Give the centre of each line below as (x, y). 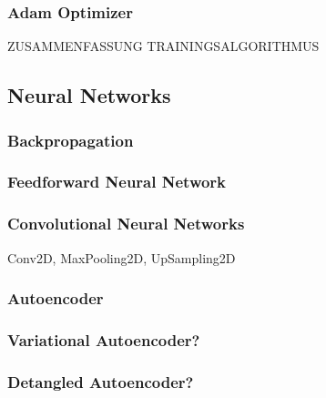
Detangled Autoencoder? (101, 381)
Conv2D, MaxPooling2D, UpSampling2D (122, 257)
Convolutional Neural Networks (126, 224)
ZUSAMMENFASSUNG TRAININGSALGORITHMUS (163, 46)
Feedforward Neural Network (117, 182)
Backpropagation (71, 140)
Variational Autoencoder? (104, 339)
